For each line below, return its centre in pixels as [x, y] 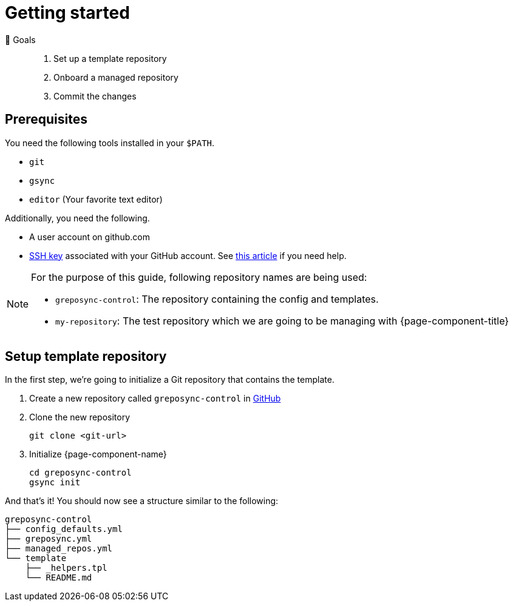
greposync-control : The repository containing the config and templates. [217, 299]
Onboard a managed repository [116, 77]
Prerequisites [46, 120]
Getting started [67, 13]
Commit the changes [95, 96]
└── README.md [59, 578]
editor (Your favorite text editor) [96, 199]
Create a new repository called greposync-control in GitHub [155, 399]
